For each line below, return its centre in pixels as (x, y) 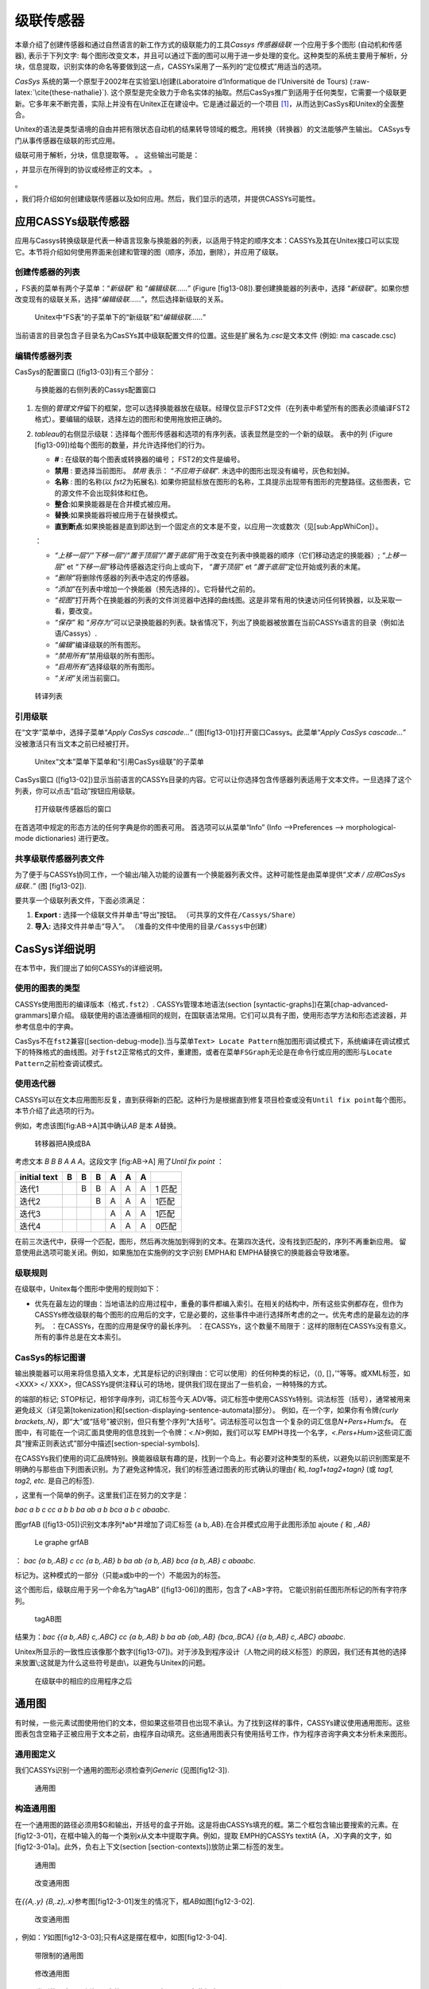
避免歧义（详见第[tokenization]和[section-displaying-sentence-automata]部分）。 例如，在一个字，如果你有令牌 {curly (207, 1410)
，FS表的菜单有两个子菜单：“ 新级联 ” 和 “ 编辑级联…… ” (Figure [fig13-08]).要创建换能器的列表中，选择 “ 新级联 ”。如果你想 (212, 288)
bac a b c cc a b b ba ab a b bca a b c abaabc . (92, 1510)
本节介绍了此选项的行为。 (56, 1111)
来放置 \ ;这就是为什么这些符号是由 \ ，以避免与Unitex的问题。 (112, 1663)
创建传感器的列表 (47, 272)
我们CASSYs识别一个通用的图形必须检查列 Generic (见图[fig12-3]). (122, 1770)
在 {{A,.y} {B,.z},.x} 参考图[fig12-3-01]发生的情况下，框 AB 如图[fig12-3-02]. (135, 1901)
